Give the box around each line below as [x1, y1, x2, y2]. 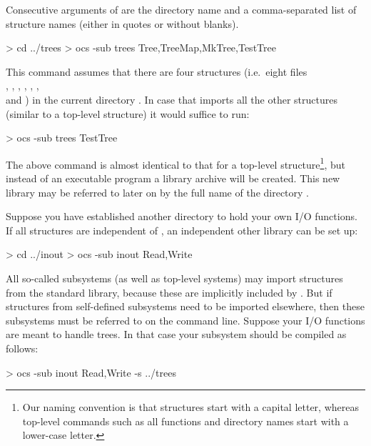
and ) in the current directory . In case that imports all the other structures [6, 91, 337, 106]
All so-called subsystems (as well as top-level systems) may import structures [6, 270, 343, 285]
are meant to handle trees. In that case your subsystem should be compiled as [6, 327, 347, 342]
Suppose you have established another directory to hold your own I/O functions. [6, 209, 357, 224]
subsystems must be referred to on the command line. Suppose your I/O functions [6, 312, 365, 327]
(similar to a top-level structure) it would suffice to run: [6, 106, 250, 121]
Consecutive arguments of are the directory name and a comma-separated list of [6, 2, 357, 16]
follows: [6, 340, 39, 355]
